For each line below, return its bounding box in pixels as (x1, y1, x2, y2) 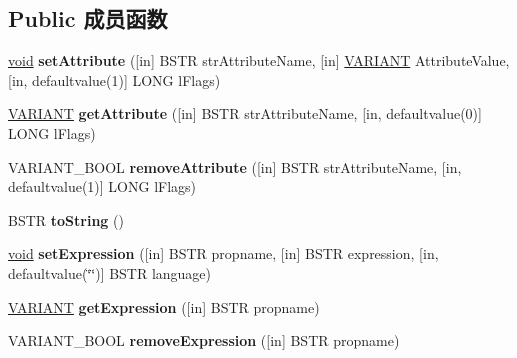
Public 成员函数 (8, 3, 168, 34)
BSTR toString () (8, 209, 124, 230)
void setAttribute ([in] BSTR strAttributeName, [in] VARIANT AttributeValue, (8, 50, 510, 71)
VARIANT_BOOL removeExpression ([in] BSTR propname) (8, 330, 400, 351)
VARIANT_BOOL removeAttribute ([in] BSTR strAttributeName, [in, (8, 156, 462, 177)
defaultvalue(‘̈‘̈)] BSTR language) (8, 262, 212, 283)
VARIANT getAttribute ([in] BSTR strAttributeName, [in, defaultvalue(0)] (8, 103, 482, 124)
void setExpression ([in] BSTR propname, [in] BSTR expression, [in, (8, 243, 439, 264)
